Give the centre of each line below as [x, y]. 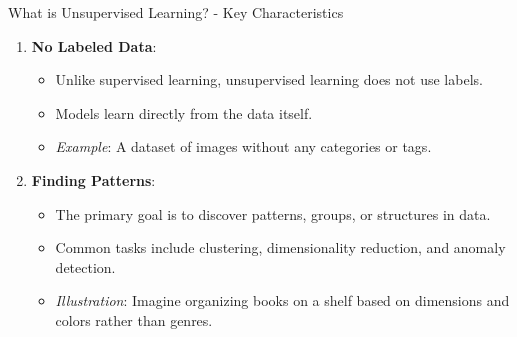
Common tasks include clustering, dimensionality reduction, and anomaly [280, 247]
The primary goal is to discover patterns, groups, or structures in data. [273, 213]
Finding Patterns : [93, 179]
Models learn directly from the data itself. [184, 112]
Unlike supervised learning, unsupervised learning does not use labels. [269, 79]
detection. [85, 266]
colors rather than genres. [134, 319]
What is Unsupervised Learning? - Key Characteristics [176, 12]
